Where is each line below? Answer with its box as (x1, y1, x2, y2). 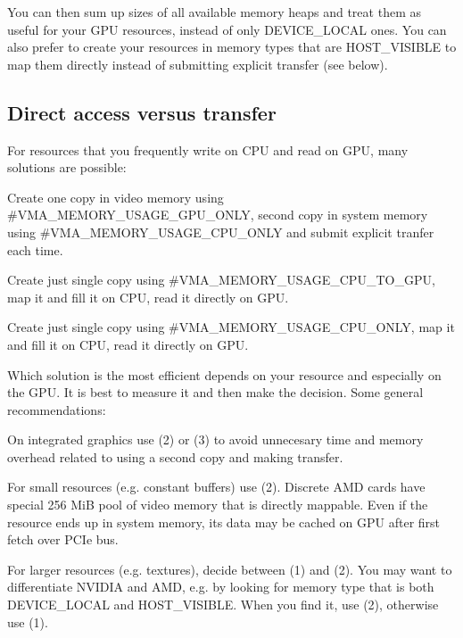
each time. (7, 240, 63, 259)
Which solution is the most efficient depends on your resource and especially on (7, 365, 442, 384)
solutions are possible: (7, 158, 127, 177)
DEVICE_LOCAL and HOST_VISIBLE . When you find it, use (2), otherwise (7, 595, 439, 614)
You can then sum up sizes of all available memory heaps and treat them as (7, 3, 421, 21)
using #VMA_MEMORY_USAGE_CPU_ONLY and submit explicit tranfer (7, 222, 434, 241)
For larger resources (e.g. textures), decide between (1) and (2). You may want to (7, 559, 452, 578)
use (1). (7, 612, 48, 631)
